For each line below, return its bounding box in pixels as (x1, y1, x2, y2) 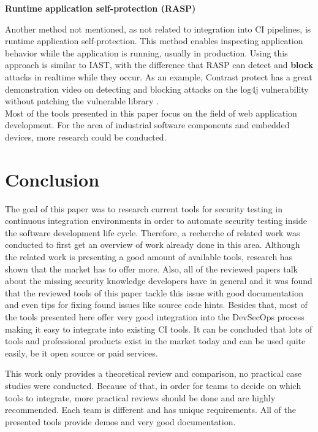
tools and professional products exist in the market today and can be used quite (5, 334, 306, 347)
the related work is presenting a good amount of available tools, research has (5, 250, 293, 263)
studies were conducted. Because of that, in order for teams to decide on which (5, 379, 301, 391)
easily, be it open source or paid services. (5, 346, 158, 359)
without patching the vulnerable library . (5, 94, 159, 107)
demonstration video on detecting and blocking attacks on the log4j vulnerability (5, 82, 309, 95)
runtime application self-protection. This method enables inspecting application (5, 34, 303, 47)
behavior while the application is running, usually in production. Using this (5, 46, 288, 59)
